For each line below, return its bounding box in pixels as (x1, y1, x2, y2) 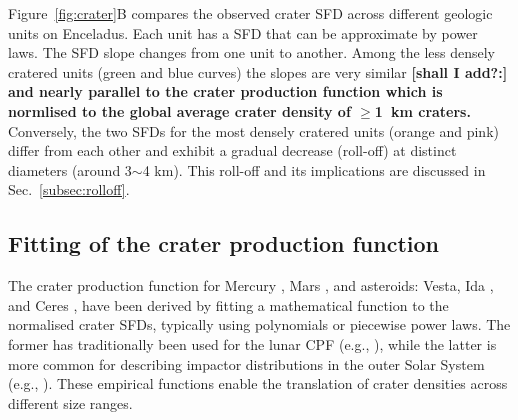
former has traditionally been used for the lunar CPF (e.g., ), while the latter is (8, 333, 497, 354)
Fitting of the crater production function (8, 228, 440, 259)
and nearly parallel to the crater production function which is (8, 81, 443, 102)
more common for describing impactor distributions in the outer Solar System (8, 353, 485, 374)
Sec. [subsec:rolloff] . (8, 179, 130, 200)
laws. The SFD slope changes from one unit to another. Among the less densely (8, 42, 496, 63)
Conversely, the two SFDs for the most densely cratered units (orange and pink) (8, 120, 499, 141)
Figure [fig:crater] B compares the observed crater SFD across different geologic (8, 3, 493, 23)
